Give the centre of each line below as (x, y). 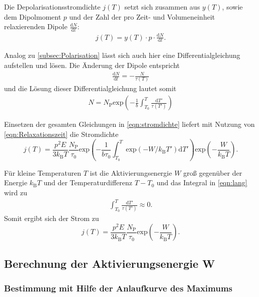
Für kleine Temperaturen (43, 172)
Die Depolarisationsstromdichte (52, 7)
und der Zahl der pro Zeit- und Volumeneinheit (142, 16)
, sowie (232, 7)
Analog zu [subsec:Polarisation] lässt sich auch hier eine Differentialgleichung (122, 55)
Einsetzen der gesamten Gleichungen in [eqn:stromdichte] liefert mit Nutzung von (129, 124)
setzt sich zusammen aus (162, 7)
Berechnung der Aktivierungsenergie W (110, 263)
